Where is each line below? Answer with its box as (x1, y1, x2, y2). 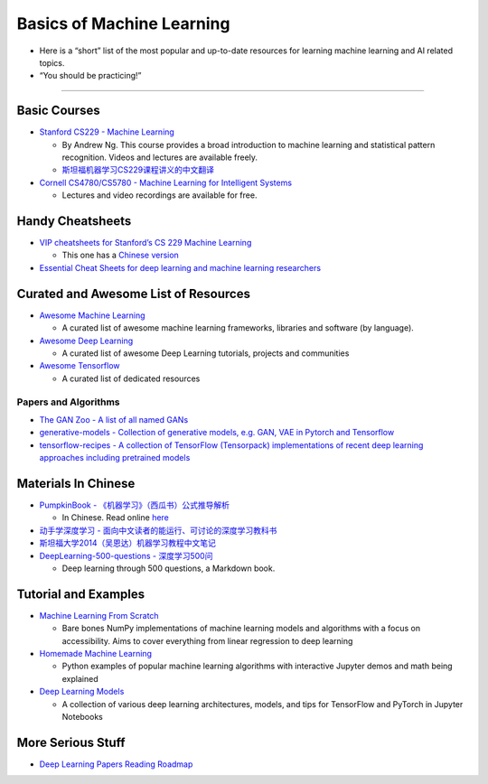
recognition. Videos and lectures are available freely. (61, 152, 258, 163)
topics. (39, 57, 65, 68)
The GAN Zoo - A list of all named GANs (39, 414, 189, 425)
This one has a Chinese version (61, 249, 180, 261)
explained (61, 673, 99, 684)
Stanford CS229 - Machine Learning (39, 126, 175, 137)
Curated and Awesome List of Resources (16, 285, 250, 302)
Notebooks (61, 711, 103, 722)
